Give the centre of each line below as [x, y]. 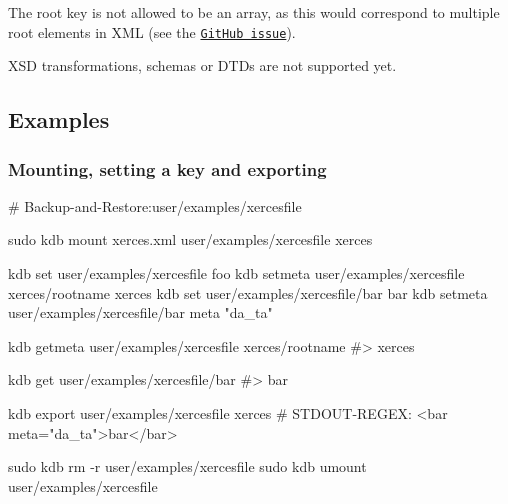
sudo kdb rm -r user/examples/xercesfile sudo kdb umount [187, 466]
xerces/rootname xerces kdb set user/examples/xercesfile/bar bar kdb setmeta [248, 292]
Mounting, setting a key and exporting [167, 168]
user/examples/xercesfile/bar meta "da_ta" [140, 312]
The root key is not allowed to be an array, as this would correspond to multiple [254, 12]
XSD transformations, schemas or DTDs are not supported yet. [202, 65]
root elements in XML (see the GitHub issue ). [152, 31]
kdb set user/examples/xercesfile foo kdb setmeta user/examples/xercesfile [236, 273]
